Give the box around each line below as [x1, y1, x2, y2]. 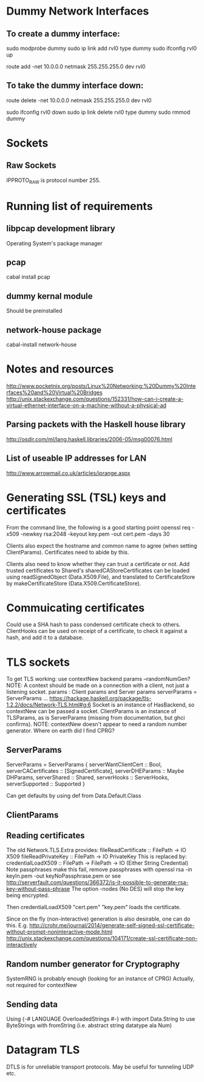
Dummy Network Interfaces [6, 4, 149, 18]
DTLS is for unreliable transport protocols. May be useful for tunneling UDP [6, 1063, 194, 1070]
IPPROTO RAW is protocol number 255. [6, 176, 101, 185]
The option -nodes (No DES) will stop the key [71, 885, 185, 893]
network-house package [6, 324, 102, 335]
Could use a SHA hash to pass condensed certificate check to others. [6, 621, 181, 628]
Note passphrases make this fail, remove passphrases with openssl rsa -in [6, 866, 192, 873]
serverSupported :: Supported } [6, 780, 85, 787]
